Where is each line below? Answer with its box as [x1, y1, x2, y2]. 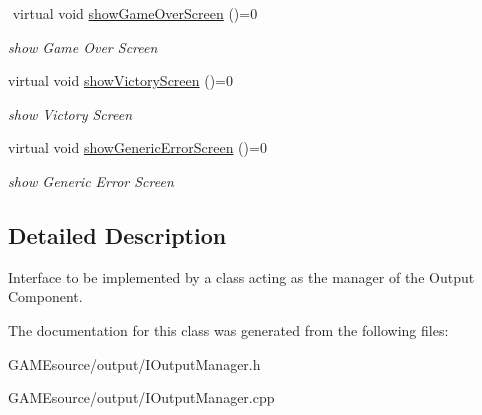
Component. [8, 286, 83, 307]
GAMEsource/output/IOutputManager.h [8, 353, 261, 374]
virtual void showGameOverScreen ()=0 [12, 3, 258, 23]
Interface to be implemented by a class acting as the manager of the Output [8, 266, 475, 287]
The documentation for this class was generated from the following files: [8, 319, 449, 340]
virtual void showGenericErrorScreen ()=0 [8, 137, 267, 158]
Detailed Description [8, 219, 227, 250]
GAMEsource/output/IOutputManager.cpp [8, 387, 275, 408]
